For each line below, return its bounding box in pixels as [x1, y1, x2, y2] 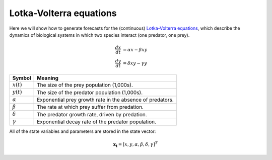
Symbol [12, 74, 31, 82]
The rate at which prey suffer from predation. [37, 104, 144, 111]
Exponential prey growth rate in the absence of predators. [37, 96, 174, 103]
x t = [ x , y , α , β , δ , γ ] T [113, 141, 158, 148]
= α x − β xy [122, 47, 148, 52]
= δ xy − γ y [122, 60, 147, 66]
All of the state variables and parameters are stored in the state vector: [9, 128, 156, 134]
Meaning [37, 74, 59, 82]
